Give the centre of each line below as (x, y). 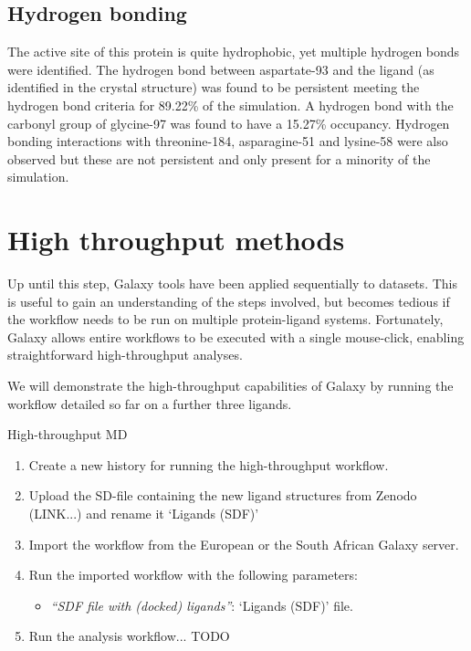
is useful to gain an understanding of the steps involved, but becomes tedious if (229, 301)
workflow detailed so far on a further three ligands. (150, 403)
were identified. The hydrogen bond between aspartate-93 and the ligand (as (221, 69)
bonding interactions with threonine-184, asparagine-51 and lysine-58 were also (228, 141)
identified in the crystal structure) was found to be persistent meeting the (214, 87)
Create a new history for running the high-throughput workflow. (209, 464)
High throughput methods (176, 240)
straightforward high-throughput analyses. (125, 355)
